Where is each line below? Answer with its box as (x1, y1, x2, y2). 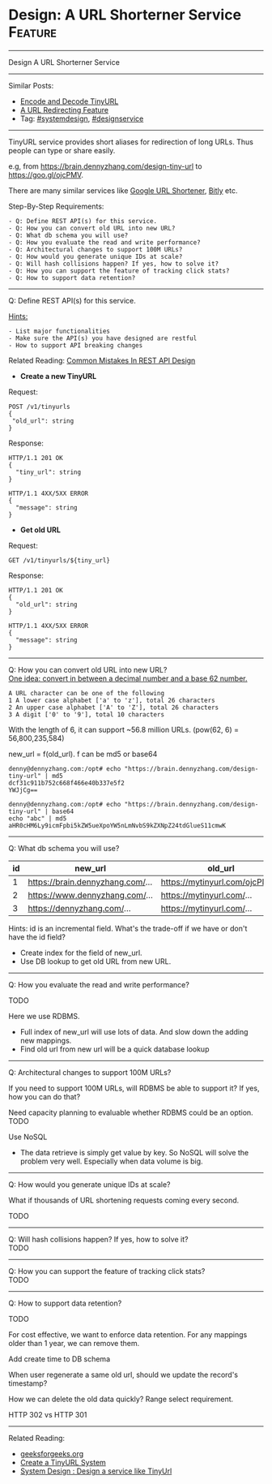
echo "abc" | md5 (8, 814, 67, 823)
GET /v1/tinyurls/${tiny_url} (8, 556, 111, 565)
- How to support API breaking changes (8, 341, 143, 350)
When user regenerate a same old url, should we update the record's (8, 1370, 239, 1379)
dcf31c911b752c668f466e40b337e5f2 (8, 779, 125, 787)
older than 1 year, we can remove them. (8, 1338, 140, 1348)
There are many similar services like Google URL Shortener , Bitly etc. (8, 185, 238, 196)
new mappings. (19, 1035, 72, 1045)
